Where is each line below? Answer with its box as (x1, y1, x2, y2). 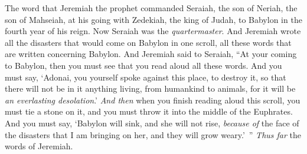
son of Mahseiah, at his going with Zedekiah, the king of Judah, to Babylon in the (5, 13, 302, 25)
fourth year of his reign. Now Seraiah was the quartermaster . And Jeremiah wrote (5, 25, 301, 37)
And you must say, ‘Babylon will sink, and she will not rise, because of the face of (5, 116, 299, 129)
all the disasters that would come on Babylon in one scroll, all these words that (5, 36, 292, 48)
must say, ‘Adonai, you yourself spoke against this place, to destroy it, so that (5, 71, 286, 83)
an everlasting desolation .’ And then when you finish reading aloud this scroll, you (5, 93, 301, 106)
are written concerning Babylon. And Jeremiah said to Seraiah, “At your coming (5, 48, 297, 60)
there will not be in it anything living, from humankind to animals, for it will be (5, 82, 296, 95)
